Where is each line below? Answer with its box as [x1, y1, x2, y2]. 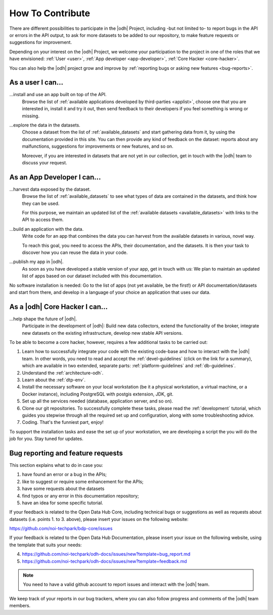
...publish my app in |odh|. [9, 258, 64, 265]
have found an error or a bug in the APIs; [22, 471, 107, 477]
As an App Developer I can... [9, 172, 101, 182]
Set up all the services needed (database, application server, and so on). [22, 398, 173, 404]
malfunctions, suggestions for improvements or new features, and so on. [22, 143, 174, 149]
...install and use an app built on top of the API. [9, 92, 107, 98]
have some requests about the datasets [22, 486, 105, 492]
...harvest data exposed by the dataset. [9, 186, 91, 192]
